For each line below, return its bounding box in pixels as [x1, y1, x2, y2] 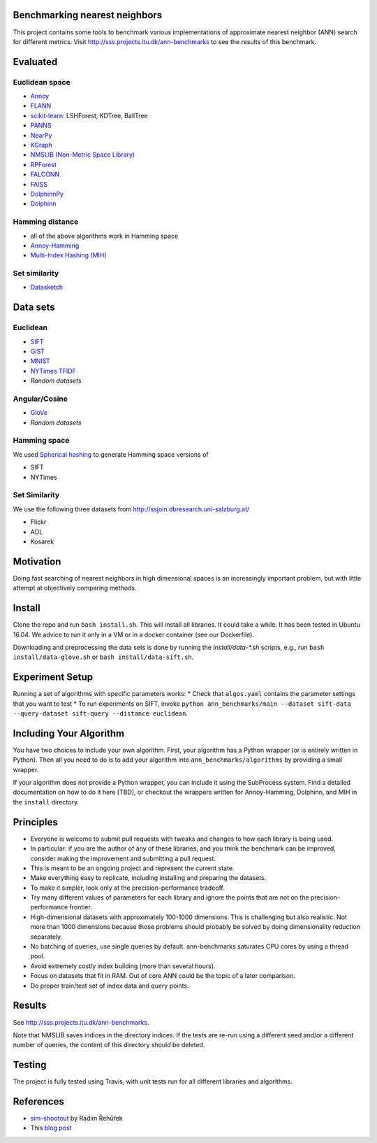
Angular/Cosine [13, 394, 68, 404]
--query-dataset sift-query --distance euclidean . [13, 709, 188, 717]
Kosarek [30, 537, 54, 546]
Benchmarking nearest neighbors [13, 9, 163, 21]
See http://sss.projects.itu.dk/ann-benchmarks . [13, 1018, 149, 1026]
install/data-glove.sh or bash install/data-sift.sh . [13, 653, 194, 661]
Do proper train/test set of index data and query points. [30, 981, 189, 990]
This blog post [30, 1123, 72, 1133]
